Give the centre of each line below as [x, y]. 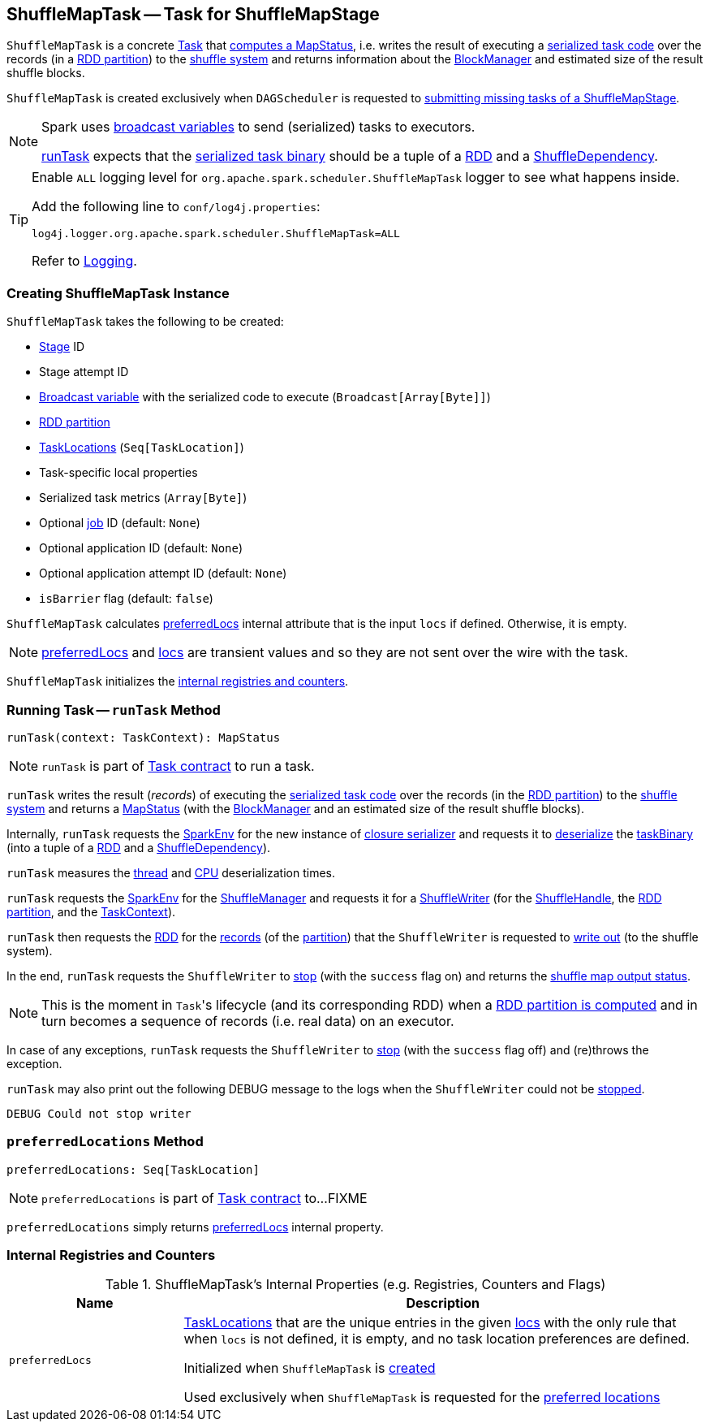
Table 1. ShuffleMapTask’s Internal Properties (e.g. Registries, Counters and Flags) [355, 1285]
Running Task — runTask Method [114, 710]
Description [443, 1303]
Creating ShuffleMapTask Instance [118, 293]
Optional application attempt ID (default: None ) [163, 573]
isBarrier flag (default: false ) [126, 599]
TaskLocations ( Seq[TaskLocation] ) [142, 448]
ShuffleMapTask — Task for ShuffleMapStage [193, 14]
